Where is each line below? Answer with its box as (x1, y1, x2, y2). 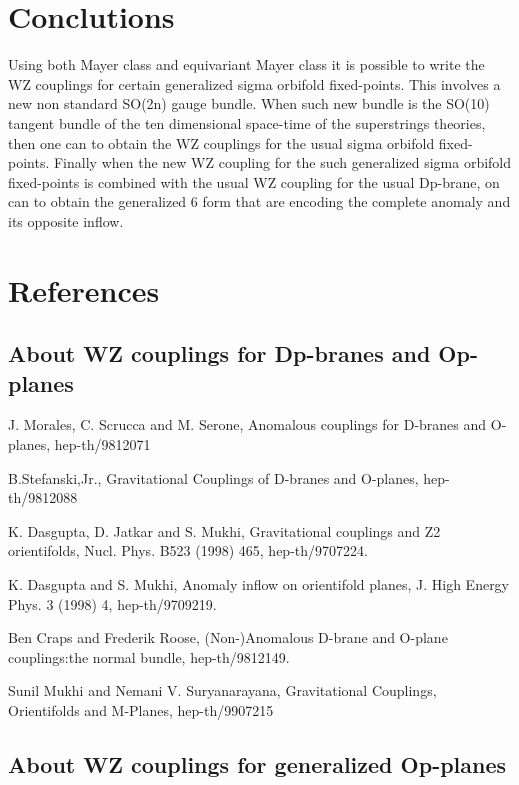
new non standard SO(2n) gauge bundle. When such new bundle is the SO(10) (8, 93, 490, 114)
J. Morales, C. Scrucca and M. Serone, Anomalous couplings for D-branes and (8, 414, 487, 435)
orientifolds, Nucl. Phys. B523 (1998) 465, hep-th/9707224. (8, 540, 368, 561)
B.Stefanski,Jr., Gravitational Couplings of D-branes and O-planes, (8, 467, 419, 488)
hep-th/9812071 (54, 434, 151, 455)
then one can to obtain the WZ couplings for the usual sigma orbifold (8, 132, 435, 153)
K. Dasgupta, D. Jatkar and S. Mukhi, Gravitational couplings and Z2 (8, 520, 441, 541)
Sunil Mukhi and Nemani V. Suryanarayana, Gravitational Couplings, (8, 680, 437, 701)
